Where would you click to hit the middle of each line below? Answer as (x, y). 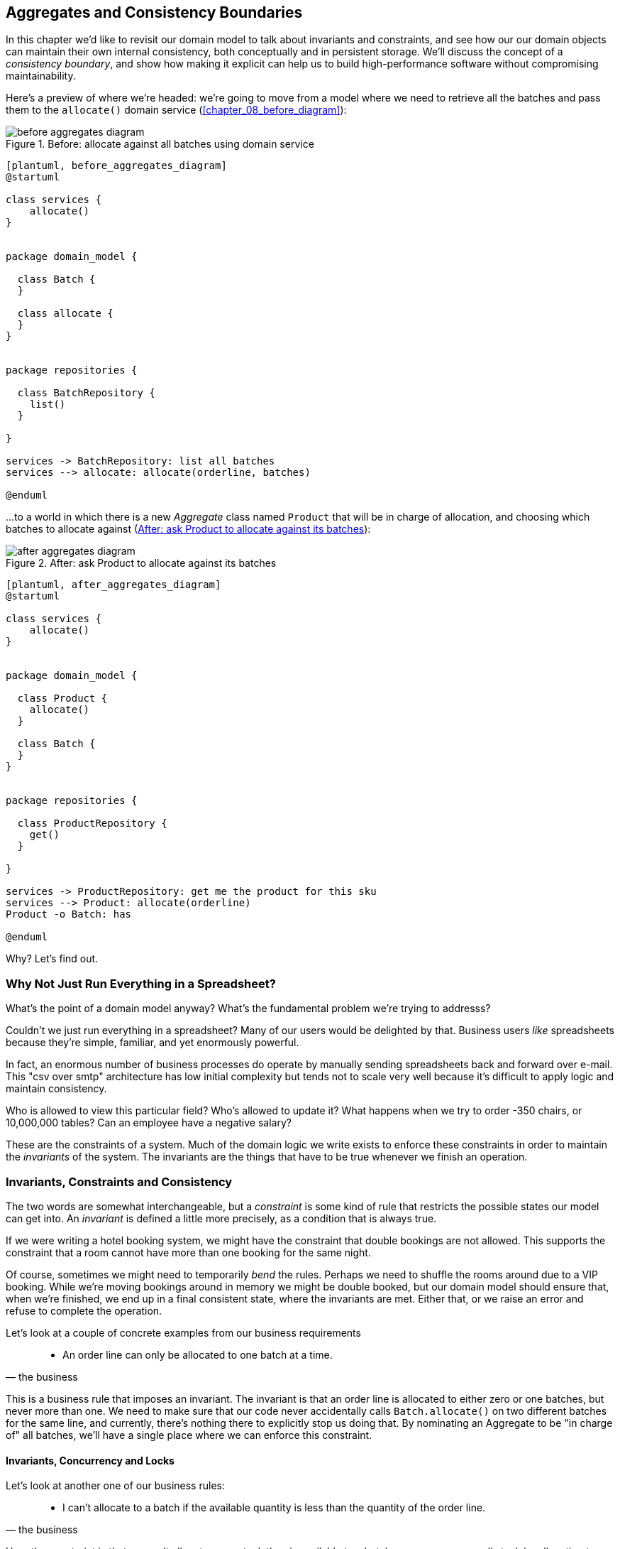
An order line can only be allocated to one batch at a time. (198, 1354)
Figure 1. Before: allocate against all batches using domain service (160, 144)
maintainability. (41, 76)
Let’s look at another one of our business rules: (115, 1486)
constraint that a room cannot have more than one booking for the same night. (188, 1252)
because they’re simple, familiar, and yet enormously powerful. (153, 1043)
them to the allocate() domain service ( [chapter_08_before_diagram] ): (176, 110)
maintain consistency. (56, 1089)
